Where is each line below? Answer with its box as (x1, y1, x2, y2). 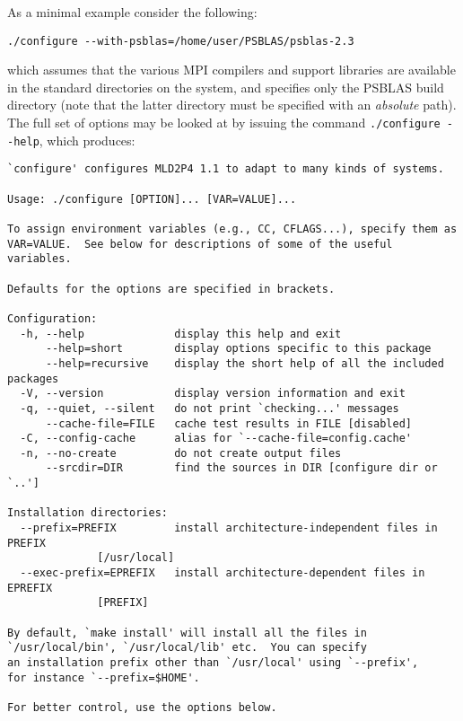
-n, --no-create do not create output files (20, 446, 342, 460)
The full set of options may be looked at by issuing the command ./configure (7, 113, 441, 132)
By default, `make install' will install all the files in (7, 626, 367, 639)
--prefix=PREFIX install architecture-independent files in (20, 522, 438, 535)
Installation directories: (7, 506, 168, 520)
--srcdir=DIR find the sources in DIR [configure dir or (45, 462, 438, 475)
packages (7, 372, 59, 385)
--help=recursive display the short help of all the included (45, 356, 444, 370)
